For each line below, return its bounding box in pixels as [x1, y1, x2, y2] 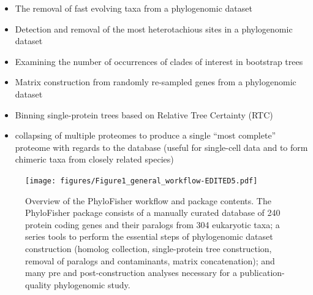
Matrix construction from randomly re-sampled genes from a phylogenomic [15, 75, 296, 88]
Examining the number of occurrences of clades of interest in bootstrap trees [15, 55, 303, 67]
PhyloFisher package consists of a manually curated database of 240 [25, 206, 281, 219]
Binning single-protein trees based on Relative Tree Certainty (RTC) [15, 108, 273, 121]
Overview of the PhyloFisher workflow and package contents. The [25, 194, 271, 207]
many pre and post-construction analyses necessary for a [25, 266, 237, 279]
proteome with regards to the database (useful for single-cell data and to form [15, 140, 308, 153]
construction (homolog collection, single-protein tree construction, [25, 242, 272, 255]
